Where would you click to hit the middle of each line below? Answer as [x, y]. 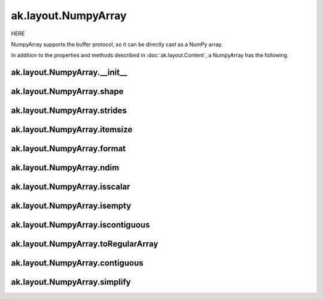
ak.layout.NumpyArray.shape [67, 92]
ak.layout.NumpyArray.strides [69, 111]
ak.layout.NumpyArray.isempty [71, 206]
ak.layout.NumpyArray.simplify [71, 282]
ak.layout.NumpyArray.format [68, 149]
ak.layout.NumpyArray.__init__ [69, 73]
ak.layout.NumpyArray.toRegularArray [85, 244]
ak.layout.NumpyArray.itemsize [72, 129]
